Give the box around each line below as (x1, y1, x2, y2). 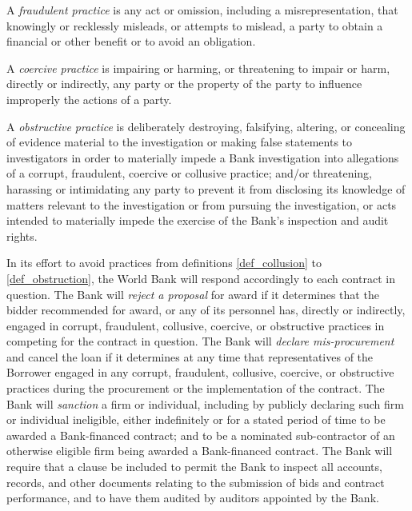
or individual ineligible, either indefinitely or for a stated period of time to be (6, 411, 386, 428)
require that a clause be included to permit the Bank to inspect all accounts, (6, 458, 382, 475)
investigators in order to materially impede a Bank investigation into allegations (6, 149, 399, 166)
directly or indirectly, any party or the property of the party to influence (6, 75, 362, 92)
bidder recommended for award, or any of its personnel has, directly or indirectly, (6, 301, 406, 318)
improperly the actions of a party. (6, 90, 172, 107)
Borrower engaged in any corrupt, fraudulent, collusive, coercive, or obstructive (6, 364, 394, 381)
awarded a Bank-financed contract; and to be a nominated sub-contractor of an (6, 426, 395, 443)
